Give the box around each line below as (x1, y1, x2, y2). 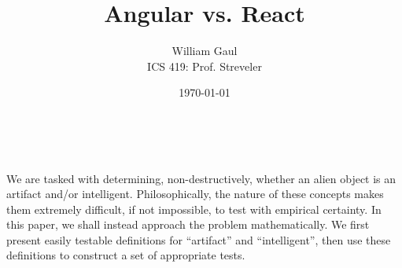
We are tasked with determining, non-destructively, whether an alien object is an (6, 170, 396, 186)
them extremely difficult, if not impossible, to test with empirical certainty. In (6, 200, 382, 217)
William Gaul (171, 42, 238, 59)
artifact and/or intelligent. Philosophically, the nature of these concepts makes (6, 185, 384, 202)
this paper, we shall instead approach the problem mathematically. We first (6, 216, 370, 233)
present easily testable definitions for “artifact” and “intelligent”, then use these (6, 231, 391, 248)
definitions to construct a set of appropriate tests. (6, 247, 245, 263)
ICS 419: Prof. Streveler (147, 57, 262, 74)
